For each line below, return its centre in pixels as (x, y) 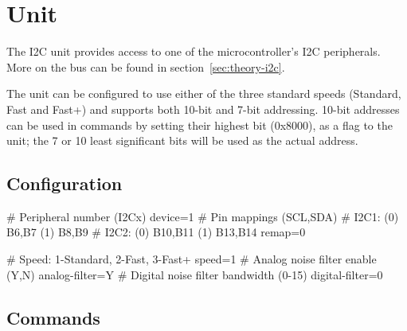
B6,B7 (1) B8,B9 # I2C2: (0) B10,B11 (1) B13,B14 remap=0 (156, 232)
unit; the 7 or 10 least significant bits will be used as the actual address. (182, 140)
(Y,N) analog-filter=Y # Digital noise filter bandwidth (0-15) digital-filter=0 (195, 274)
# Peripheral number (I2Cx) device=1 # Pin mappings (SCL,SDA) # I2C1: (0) (203, 216)
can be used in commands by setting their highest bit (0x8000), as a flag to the (200, 125)
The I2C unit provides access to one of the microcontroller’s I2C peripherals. (194, 51)
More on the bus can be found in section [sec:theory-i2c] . (146, 66)
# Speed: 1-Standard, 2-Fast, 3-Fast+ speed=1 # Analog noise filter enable (192, 259)
